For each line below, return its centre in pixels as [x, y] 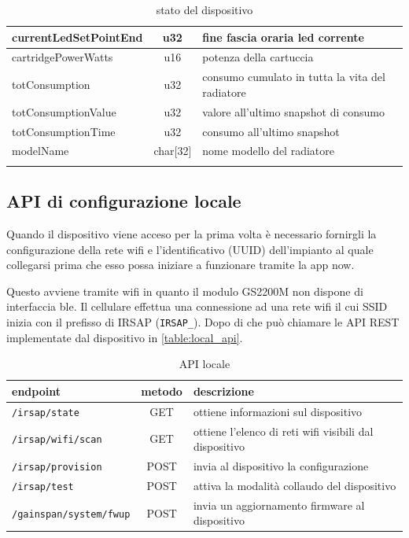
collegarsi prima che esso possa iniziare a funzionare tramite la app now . [181, 265]
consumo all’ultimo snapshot [271, 131]
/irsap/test [43, 486]
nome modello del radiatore [268, 151]
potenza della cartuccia [258, 57]
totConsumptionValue [64, 111]
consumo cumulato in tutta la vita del [294, 77]
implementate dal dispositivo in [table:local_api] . [125, 337]
